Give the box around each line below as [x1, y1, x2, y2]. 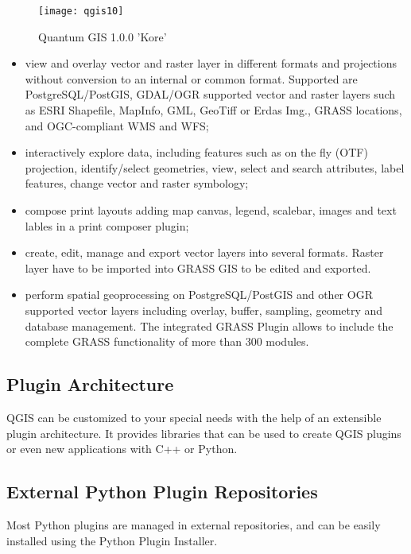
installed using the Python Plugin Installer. [6, 532, 218, 548]
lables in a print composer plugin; [25, 217, 189, 234]
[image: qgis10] [38, 6, 124, 17]
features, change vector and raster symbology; [25, 175, 249, 192]
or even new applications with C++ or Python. [6, 440, 238, 457]
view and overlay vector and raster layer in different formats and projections [25, 55, 397, 72]
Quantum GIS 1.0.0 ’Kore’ [38, 28, 167, 45]
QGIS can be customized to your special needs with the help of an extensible [6, 409, 382, 425]
